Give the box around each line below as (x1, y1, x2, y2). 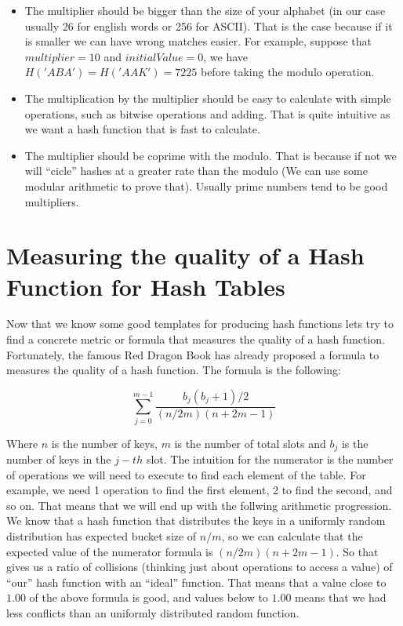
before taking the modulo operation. (200, 64, 375, 80)
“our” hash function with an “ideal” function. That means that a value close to (6, 573, 387, 590)
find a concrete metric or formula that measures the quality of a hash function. (6, 331, 386, 348)
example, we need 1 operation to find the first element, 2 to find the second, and (6, 482, 393, 498)
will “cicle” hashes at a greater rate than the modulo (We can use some (24, 162, 368, 179)
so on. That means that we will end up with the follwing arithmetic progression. (6, 497, 392, 513)
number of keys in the (6, 451, 111, 468)
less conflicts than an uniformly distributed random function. (6, 604, 300, 621)
